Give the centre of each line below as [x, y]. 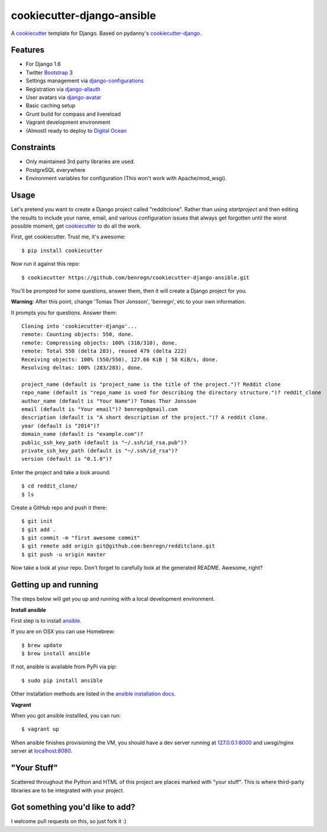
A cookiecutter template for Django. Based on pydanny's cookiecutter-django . [106, 33]
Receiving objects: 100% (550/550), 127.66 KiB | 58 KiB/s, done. [120, 359]
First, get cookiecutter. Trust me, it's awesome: [68, 237]
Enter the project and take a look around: [61, 472]
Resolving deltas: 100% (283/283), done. [82, 368]
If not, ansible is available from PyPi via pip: [64, 667]
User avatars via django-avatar [64, 97]
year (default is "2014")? [61, 426]
